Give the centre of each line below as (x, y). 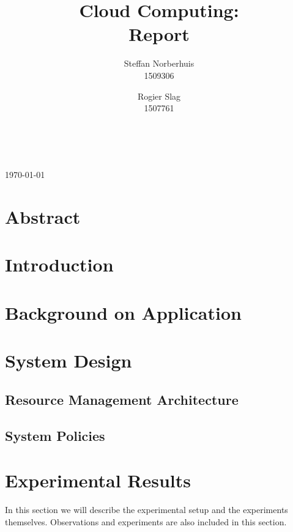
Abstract (43, 217)
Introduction (59, 264)
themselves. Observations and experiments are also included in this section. (146, 521)
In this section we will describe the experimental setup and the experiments (146, 510)
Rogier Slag (159, 96)
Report (159, 34)
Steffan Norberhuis (159, 63)
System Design (69, 360)
